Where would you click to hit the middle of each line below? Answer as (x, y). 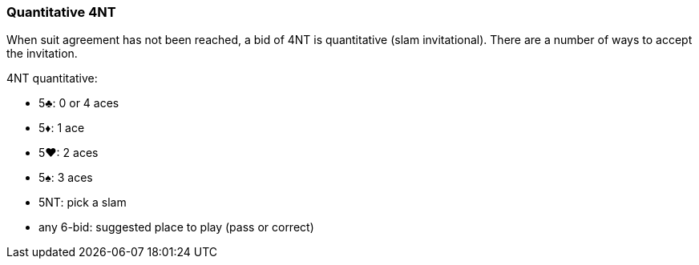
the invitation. (42, 54)
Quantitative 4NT (61, 12)
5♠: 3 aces (66, 178)
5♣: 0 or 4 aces (79, 103)
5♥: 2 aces (69, 153)
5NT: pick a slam (83, 203)
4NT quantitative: (52, 78)
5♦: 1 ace (62, 128)
